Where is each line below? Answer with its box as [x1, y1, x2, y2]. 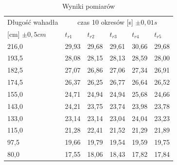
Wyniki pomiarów [62, 1, 115, 11]
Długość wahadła [7, 16, 58, 27]
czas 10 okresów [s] [77, 16, 133, 27]
